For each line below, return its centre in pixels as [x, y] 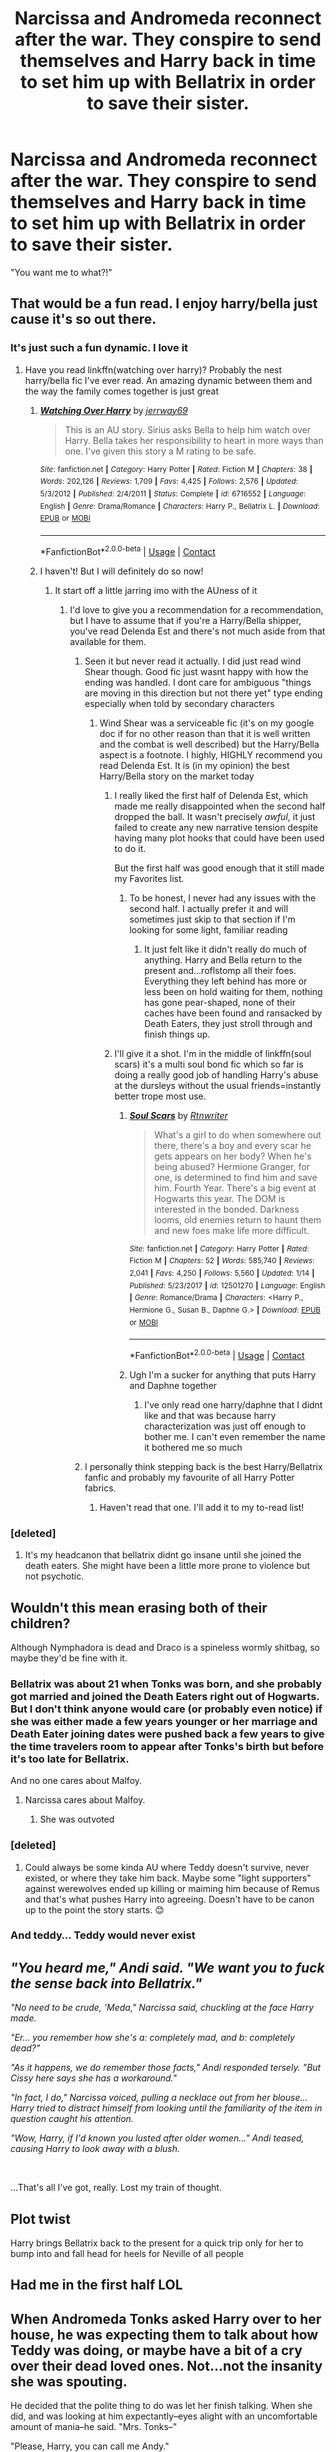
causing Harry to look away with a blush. [95, 2149]
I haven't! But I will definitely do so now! [121, 571]
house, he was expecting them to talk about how [164, 2334]
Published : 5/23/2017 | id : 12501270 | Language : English [227, 1285]
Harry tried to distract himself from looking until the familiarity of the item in [166, 2108]
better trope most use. [160, 1096]
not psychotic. [54, 1576]
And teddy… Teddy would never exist [103, 1935]
